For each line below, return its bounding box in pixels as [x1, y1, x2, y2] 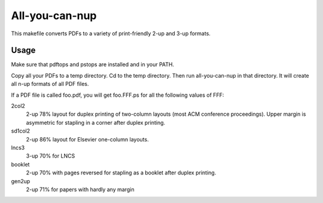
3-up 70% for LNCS [26, 152, 75, 159]
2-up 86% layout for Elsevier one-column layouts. [26, 136, 149, 143]
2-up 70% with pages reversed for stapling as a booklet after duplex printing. [26, 169, 217, 176]
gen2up [11, 177, 31, 184]
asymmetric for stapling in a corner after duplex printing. [26, 119, 166, 126]
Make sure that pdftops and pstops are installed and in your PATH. [11, 61, 175, 68]
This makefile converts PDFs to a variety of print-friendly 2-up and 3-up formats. [11, 30, 211, 37]
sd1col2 [11, 127, 30, 134]
